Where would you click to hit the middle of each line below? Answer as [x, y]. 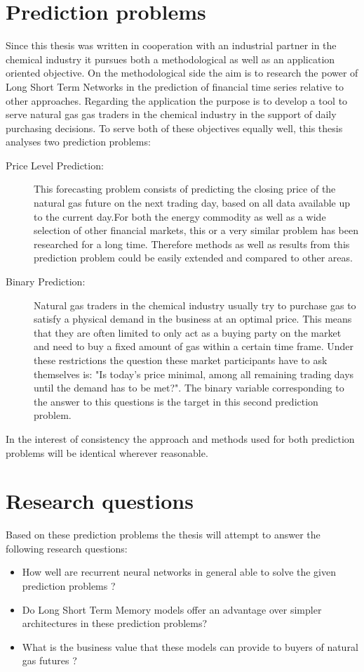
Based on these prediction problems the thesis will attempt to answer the [163, 535]
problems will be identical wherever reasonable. [107, 452]
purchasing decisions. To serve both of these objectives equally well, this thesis [174, 128]
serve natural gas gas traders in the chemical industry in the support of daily [171, 114]
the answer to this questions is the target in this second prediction [176, 401]
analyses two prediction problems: [78, 142]
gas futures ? [49, 660]
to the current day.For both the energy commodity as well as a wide [180, 216]
